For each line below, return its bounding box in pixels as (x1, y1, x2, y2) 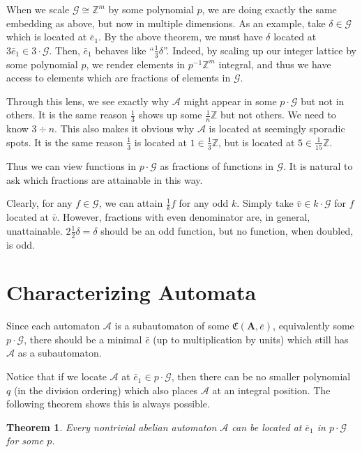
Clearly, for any (6, 196, 73, 210)
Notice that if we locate (6, 369, 107, 384)
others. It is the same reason (6, 107, 128, 122)
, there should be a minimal (24, 332, 142, 346)
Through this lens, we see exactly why (6, 93, 169, 108)
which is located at (6, 29, 87, 44)
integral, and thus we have (218, 56, 331, 71)
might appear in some (183, 93, 277, 108)
